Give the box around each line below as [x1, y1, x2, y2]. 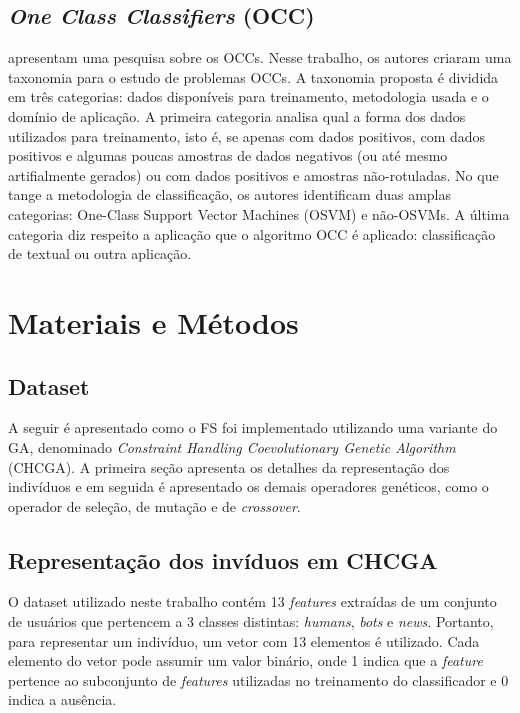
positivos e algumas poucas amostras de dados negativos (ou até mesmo [8, 145, 448, 166]
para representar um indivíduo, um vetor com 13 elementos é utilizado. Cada [8, 630, 480, 651]
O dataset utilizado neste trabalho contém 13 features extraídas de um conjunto [8, 591, 497, 612]
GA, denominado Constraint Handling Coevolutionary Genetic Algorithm [8, 436, 456, 457]
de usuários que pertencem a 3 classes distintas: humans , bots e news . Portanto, [8, 611, 494, 632]
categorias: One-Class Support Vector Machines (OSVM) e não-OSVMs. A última [8, 203, 510, 224]
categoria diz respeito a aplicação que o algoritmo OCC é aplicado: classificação [8, 223, 496, 244]
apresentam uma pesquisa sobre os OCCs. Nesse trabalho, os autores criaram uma [8, 47, 512, 68]
